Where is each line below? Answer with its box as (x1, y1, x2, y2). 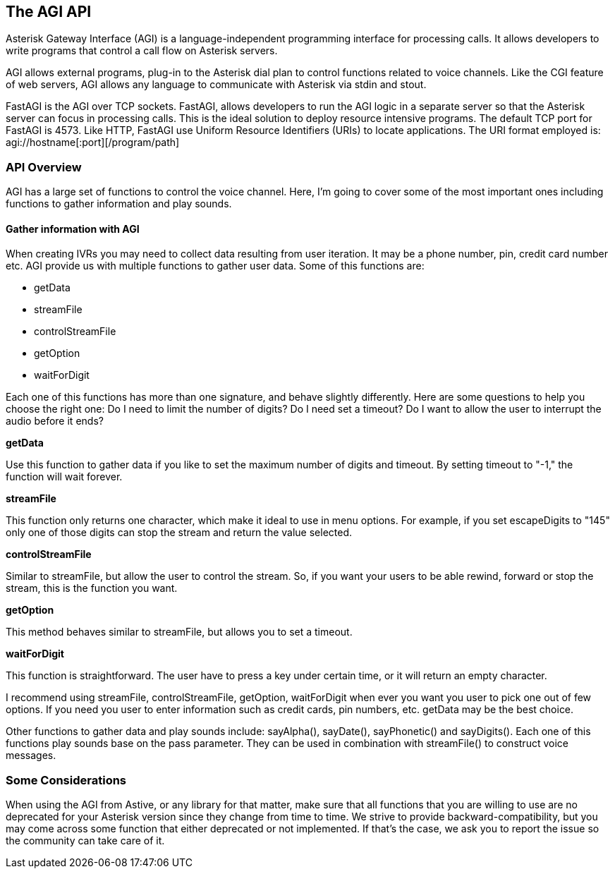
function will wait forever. (6, 471, 123, 483)
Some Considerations (6, 772, 127, 787)
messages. (6, 749, 56, 762)
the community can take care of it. (6, 834, 165, 847)
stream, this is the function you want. (6, 582, 178, 595)
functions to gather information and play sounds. (6, 198, 232, 210)
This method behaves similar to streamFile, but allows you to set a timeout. (6, 626, 353, 638)
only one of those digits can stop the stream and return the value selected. (6, 526, 353, 539)
